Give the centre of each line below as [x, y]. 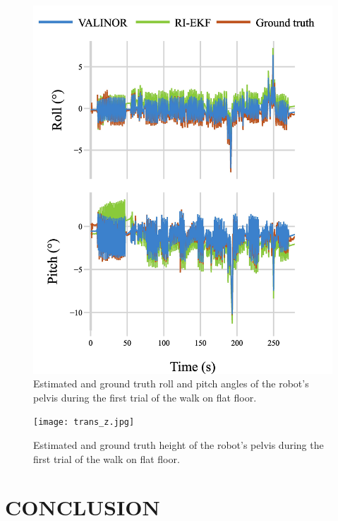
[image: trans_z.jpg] [84, 422]
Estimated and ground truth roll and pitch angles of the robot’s [171, 384]
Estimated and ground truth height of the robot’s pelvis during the [179, 445]
